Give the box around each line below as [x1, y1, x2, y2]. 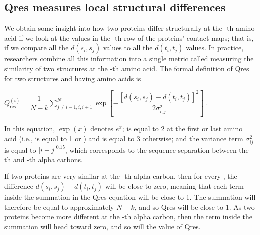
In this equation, [4, 123, 55, 134]
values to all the [103, 42, 153, 53]
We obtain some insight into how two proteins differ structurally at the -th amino [4, 23, 255, 33]
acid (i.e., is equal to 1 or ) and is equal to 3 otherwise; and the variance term [4, 133, 243, 143]
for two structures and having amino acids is [4, 73, 141, 83]
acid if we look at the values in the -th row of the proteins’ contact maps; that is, [4, 32, 254, 43]
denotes [90, 123, 114, 134]
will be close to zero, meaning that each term [105, 181, 244, 191]
